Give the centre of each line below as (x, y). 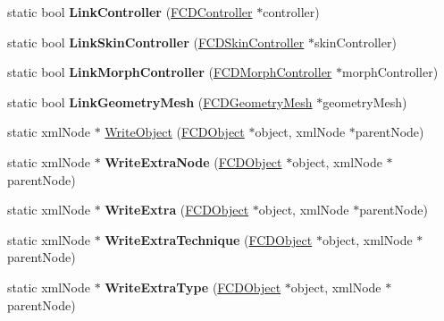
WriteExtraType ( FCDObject (193, 287)
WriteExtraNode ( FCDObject (193, 161)
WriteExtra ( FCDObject (177, 210)
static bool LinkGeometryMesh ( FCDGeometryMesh (160, 101)
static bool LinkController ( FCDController (130, 12)
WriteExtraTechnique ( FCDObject (209, 239)
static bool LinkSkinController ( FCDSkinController (156, 42)
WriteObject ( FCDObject (175, 132)
